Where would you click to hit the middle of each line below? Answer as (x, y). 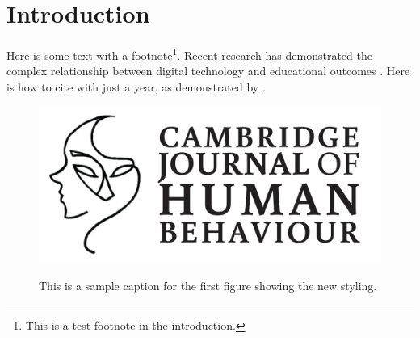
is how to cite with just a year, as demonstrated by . (136, 86)
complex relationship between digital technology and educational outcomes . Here (208, 71)
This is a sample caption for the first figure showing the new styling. (208, 285)
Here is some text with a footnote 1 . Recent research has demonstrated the (189, 54)
